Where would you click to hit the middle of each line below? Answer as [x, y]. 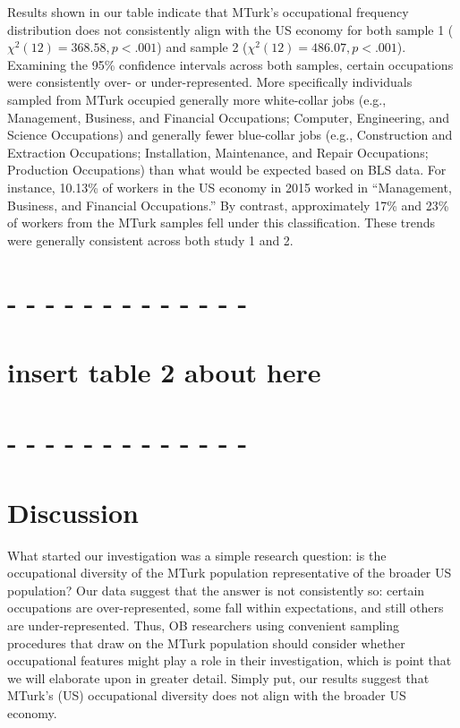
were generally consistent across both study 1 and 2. [150, 240]
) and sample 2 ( [202, 47]
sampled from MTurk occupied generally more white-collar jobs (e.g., [197, 99]
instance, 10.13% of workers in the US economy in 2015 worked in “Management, [230, 187]
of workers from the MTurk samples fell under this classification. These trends [221, 223]
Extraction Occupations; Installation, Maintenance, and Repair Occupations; [218, 152]
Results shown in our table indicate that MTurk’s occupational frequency [208, 12]
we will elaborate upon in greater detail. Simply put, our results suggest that [218, 677]
